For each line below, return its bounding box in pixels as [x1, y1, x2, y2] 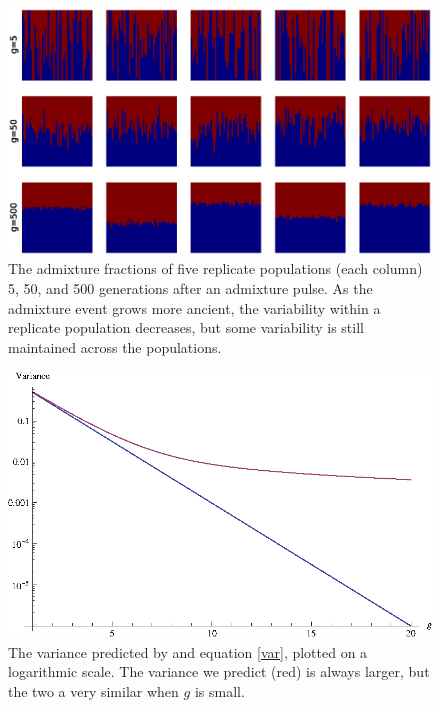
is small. [194, 680, 245, 701]
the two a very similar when [8, 680, 179, 701]
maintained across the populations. [8, 336, 222, 357]
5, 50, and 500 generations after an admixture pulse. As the [8, 277, 373, 298]
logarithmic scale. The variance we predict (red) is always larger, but [8, 661, 430, 682]
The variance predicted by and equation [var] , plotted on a [8, 641, 368, 662]
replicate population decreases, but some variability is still [8, 317, 364, 338]
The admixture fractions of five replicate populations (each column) [8, 258, 423, 279]
